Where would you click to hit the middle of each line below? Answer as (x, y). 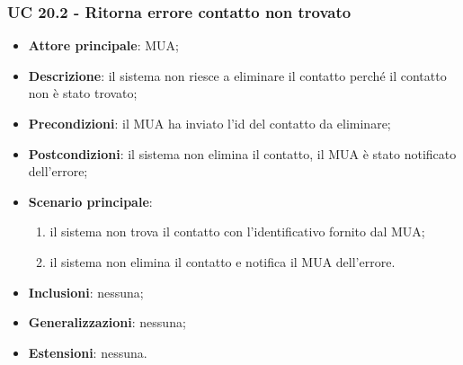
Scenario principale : (90, 201)
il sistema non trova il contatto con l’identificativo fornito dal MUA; (237, 231)
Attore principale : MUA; (103, 45)
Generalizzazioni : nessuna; (107, 322)
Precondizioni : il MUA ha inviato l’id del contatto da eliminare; (209, 123)
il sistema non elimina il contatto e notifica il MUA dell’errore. (223, 261)
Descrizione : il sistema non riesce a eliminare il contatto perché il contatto (237, 75)
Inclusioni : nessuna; (86, 292)
